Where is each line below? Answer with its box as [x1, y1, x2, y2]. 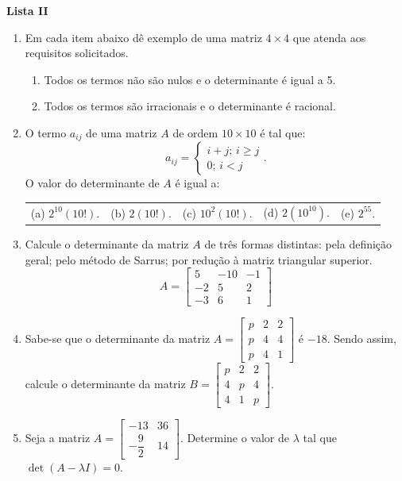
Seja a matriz [25, 429, 91, 445]
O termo [25, 124, 67, 140]
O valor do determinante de [25, 175, 160, 191]
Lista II [6, 2, 48, 18]
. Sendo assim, [327, 329, 396, 346]
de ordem [172, 124, 218, 140]
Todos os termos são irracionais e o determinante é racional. [44, 98, 336, 114]
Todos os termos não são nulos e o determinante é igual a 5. [44, 71, 336, 87]
